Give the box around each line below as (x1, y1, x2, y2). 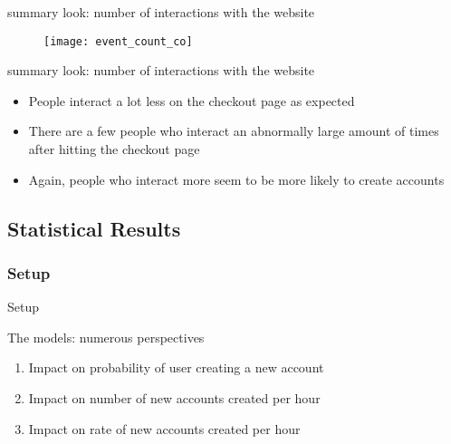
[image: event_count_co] (43, 34, 193, 48)
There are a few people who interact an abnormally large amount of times (28, 121, 439, 140)
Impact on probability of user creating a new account (28, 358, 324, 377)
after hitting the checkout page (28, 140, 200, 159)
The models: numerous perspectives (7, 327, 205, 346)
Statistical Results (7, 214, 181, 242)
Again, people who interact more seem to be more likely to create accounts (28, 169, 445, 188)
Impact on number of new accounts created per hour (28, 389, 321, 407)
